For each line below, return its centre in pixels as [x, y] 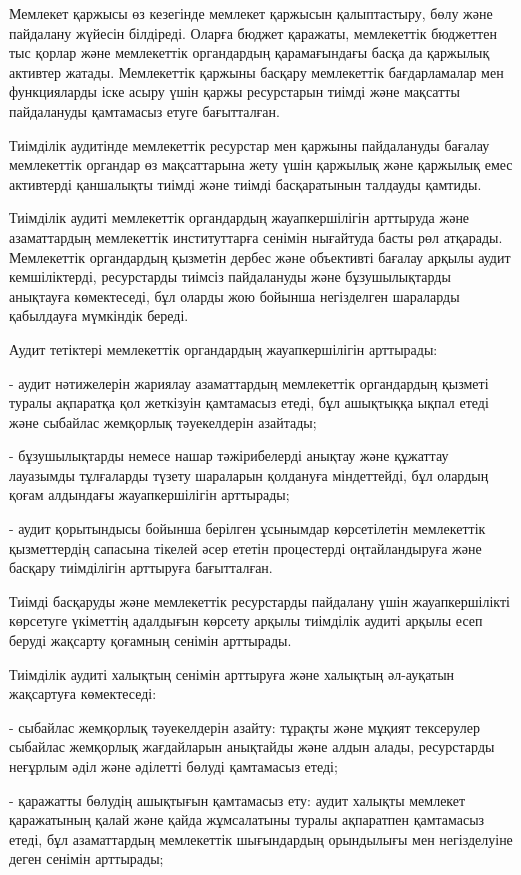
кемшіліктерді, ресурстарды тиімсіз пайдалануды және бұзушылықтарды [230, 276]
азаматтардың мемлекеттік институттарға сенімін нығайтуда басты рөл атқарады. [256, 236]
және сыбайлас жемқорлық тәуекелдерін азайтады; [163, 421]
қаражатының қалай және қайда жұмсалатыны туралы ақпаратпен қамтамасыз [247, 819]
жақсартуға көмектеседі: [83, 693]
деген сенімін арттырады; [86, 858]
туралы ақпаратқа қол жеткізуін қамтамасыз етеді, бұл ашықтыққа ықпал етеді [249, 402]
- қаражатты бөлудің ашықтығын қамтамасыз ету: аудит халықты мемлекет [237, 799]
